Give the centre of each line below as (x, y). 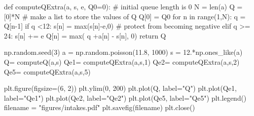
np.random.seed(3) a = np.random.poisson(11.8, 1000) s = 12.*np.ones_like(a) (123, 52)
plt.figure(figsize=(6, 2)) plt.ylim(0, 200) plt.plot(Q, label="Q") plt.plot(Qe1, (120, 88)
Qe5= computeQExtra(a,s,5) (47, 71)
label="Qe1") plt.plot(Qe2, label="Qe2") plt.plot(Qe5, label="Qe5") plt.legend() (125, 97)
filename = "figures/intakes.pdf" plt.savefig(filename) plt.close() (100, 107)
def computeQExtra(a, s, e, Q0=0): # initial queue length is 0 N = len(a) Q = (123, 6)
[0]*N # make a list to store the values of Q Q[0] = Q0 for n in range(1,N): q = (125, 16)
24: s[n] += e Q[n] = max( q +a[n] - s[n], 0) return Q (85, 35)
